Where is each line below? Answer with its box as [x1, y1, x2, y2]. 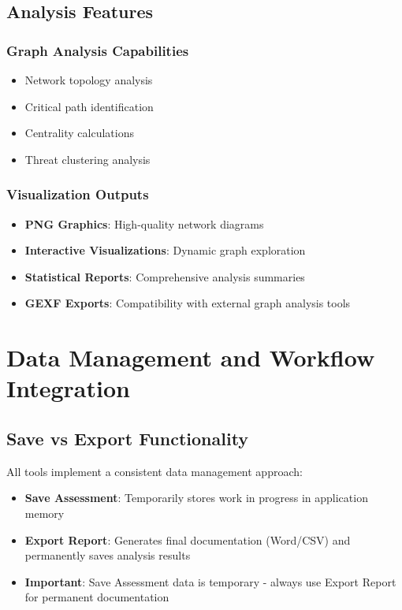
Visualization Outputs [6, 184, 149, 204]
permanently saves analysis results [24, 547, 191, 564]
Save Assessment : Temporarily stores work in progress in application [24, 489, 368, 506]
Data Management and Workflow [6, 341, 375, 374]
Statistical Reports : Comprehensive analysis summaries [24, 268, 305, 285]
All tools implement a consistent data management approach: [6, 463, 303, 479]
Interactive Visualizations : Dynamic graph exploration [24, 242, 306, 259]
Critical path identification [24, 98, 154, 114]
